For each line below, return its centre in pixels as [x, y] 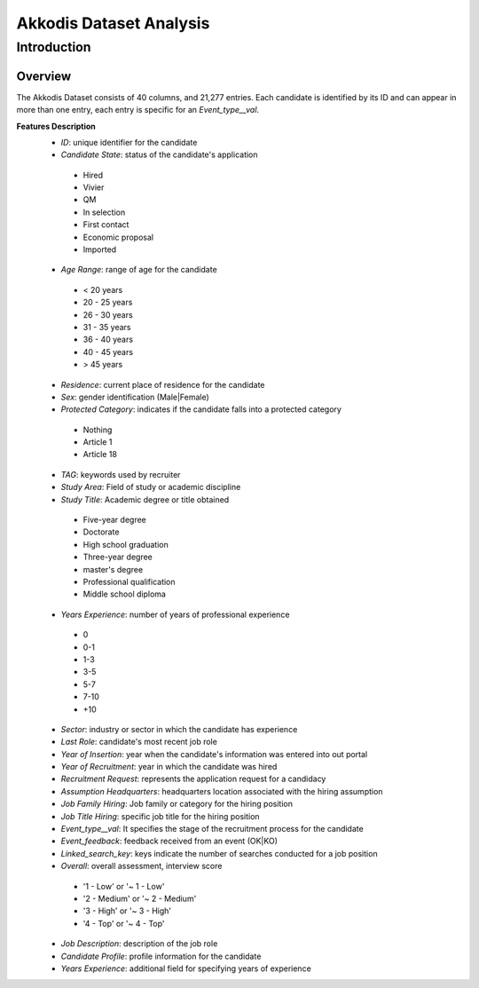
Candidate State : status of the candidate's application [159, 154]
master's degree [113, 569]
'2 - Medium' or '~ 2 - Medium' [140, 898]
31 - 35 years [107, 327]
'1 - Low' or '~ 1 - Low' [124, 886]
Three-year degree [118, 557]
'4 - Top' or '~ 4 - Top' [124, 923]
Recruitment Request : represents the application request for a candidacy [193, 779]
